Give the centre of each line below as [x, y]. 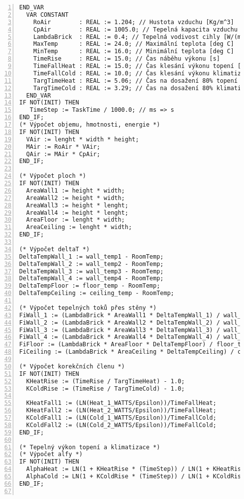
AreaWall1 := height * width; [76, 190]
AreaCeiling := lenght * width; [79, 227]
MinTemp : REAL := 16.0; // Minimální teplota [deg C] [134, 51]
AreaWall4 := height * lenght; [77, 213]
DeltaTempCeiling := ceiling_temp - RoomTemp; [97, 293]
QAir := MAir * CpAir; [63, 154]
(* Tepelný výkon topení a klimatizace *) [90, 447]
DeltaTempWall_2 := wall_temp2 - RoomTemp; [91, 264]
